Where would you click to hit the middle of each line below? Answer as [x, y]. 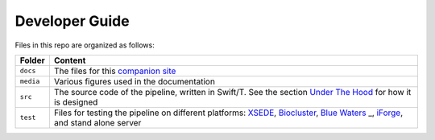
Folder [32, 60]
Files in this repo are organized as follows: [85, 45]
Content [70, 60]
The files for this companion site [115, 71]
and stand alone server [97, 122]
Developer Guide [72, 21]
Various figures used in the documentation [134, 81]
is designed [76, 102]
